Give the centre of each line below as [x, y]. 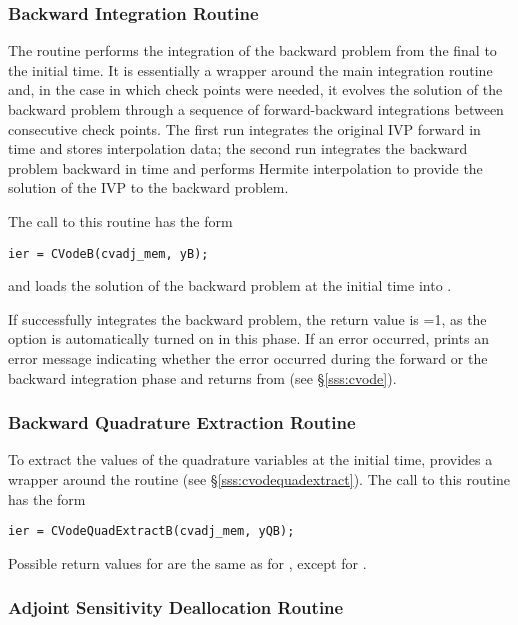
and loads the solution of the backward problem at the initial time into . [230, 285]
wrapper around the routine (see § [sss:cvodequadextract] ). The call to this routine [259, 479]
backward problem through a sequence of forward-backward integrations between [256, 109]
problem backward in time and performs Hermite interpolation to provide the [245, 167]
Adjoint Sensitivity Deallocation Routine [176, 607]
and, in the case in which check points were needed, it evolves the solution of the [255, 89]
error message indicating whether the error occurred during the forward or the [248, 358]
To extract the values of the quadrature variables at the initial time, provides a [250, 459]
